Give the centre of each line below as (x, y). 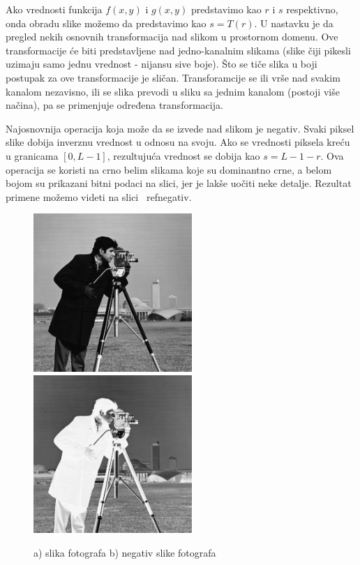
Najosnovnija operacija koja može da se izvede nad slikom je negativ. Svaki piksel (180, 128)
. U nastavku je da (294, 23)
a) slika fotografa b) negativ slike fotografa (125, 553)
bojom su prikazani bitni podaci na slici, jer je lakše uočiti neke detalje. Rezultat (179, 183)
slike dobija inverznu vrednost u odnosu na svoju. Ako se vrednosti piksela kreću (178, 142)
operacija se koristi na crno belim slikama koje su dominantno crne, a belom (169, 169)
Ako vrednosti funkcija (54, 9)
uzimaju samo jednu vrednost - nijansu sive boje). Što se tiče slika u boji (162, 64)
